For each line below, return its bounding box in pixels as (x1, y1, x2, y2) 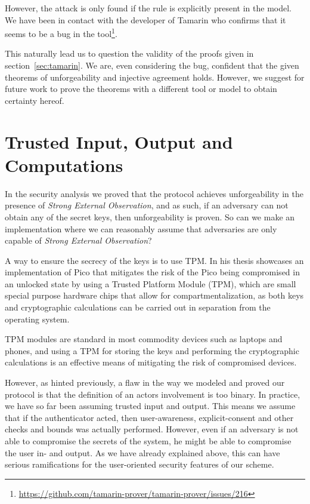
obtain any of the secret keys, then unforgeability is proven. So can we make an (5, 210, 295, 223)
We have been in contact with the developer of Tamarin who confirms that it (5, 13, 286, 26)
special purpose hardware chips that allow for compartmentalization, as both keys (5, 289, 304, 302)
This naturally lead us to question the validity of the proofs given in (5, 47, 254, 60)
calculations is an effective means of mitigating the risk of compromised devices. (5, 356, 297, 368)
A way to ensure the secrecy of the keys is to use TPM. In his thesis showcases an (5, 254, 304, 266)
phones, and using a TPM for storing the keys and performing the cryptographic (5, 344, 299, 357)
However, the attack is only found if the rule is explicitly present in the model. (5, 2, 292, 14)
